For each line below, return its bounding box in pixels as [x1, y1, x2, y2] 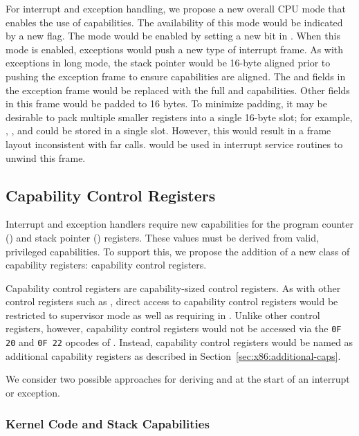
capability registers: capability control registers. [6, 257, 207, 272]
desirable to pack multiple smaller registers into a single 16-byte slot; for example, [6, 109, 353, 124]
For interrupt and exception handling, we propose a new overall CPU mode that [6, 1, 346, 15]
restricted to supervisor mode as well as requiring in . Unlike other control [6, 307, 320, 322]
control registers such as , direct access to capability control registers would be [6, 294, 338, 309]
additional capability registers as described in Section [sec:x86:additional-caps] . [6, 348, 341, 363]
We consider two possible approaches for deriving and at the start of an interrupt [6, 372, 350, 386]
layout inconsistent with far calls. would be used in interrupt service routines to [6, 136, 343, 151]
